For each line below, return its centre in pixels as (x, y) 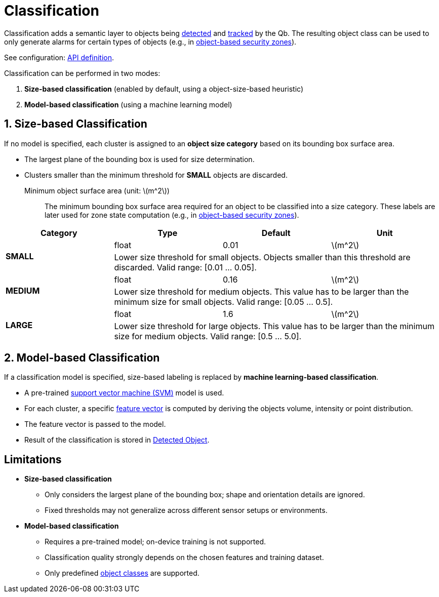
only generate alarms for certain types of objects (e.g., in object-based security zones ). (150, 42)
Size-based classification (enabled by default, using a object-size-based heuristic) (164, 89)
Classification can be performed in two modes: (82, 73)
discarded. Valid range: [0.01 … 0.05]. (185, 267)
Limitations (33, 459)
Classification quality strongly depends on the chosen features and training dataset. (184, 558)
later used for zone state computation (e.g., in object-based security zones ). (172, 215)
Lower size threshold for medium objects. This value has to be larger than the (262, 291)
